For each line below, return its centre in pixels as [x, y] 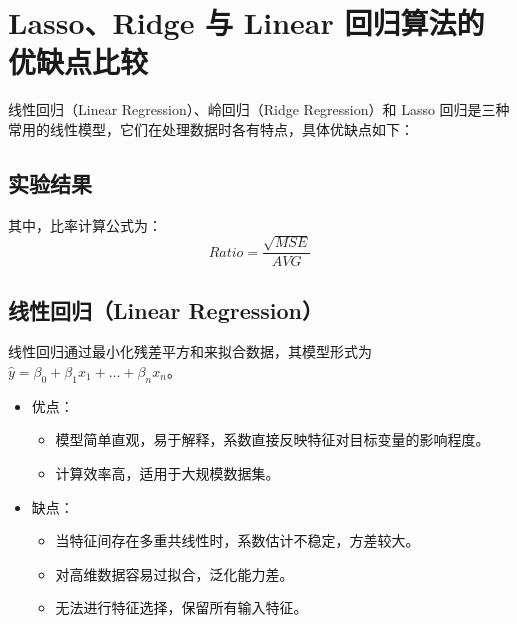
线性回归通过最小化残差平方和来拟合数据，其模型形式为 [190, 351]
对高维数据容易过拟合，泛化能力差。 [174, 573]
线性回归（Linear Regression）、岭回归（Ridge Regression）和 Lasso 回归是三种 [259, 109]
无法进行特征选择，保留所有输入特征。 [181, 607]
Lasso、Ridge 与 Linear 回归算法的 [246, 22]
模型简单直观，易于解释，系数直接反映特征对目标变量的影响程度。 [272, 439]
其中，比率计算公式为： [85, 224]
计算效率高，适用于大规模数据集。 [167, 472]
